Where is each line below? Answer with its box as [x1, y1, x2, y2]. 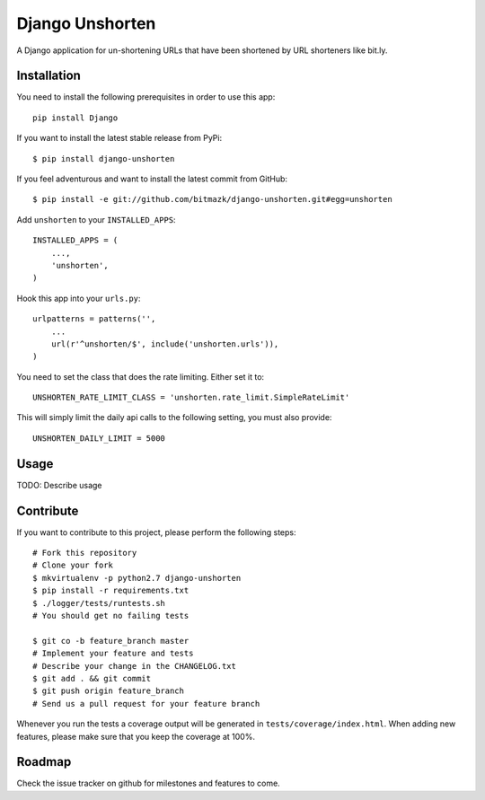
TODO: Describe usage [16, 479, 102, 490]
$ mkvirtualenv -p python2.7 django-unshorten [32, 573, 242, 583]
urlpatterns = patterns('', [32, 314, 156, 324]
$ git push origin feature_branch [32, 686, 184, 696]
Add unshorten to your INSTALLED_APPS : [16, 214, 176, 224]
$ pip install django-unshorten [32, 154, 175, 163]
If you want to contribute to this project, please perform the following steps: [16, 526, 296, 538]
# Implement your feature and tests [32, 648, 194, 659]
